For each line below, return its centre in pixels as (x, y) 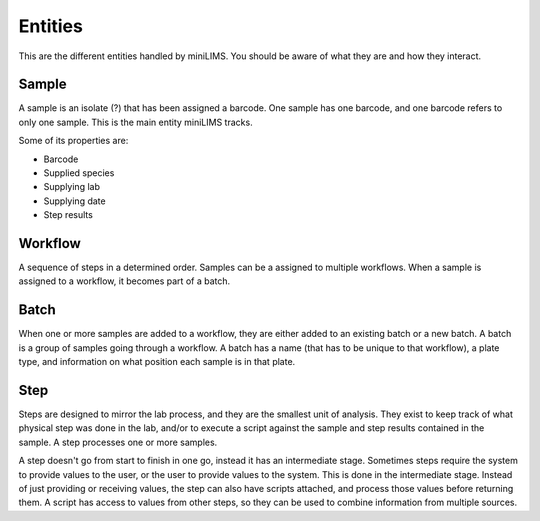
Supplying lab (71, 187)
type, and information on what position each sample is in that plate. (157, 362)
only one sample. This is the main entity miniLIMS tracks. (136, 122)
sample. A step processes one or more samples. (118, 442)
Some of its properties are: (73, 141)
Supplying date (74, 201)
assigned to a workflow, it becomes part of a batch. (124, 281)
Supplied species (79, 173)
